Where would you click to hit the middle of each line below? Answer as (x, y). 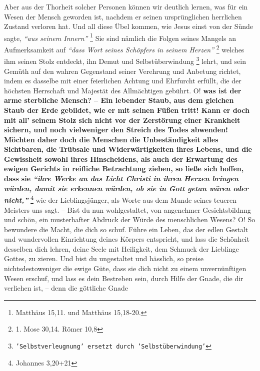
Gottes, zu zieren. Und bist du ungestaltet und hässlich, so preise (104, 258)
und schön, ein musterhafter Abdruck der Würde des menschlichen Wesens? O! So (130, 219)
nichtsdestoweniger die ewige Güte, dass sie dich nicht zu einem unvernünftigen (125, 268)
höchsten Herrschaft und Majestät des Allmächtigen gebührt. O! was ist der (123, 90)
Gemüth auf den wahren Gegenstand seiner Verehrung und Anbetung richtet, (122, 71)
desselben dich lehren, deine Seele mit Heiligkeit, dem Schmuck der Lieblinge (121, 248)
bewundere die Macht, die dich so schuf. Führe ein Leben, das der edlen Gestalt (126, 229)
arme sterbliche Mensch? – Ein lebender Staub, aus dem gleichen (119, 100)
